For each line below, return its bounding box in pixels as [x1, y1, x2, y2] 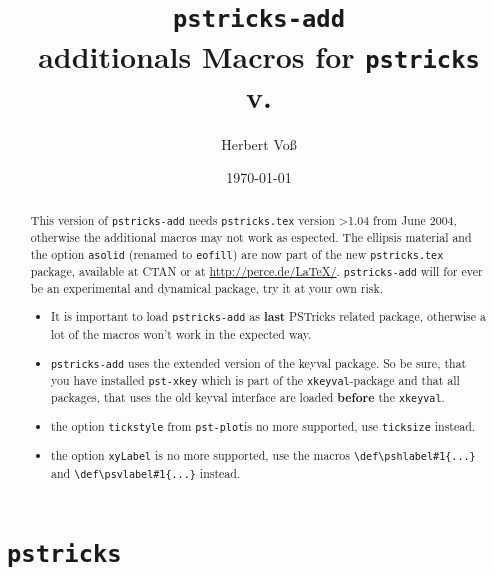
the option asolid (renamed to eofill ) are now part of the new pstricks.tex [30, 245, 444, 262]
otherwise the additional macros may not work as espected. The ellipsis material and [30, 228, 472, 245]
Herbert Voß [221, 133, 297, 154]
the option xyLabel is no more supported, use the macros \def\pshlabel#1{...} [51, 447, 476, 464]
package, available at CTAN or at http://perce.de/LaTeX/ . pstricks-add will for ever [30, 262, 483, 279]
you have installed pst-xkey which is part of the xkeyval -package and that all [51, 371, 460, 388]
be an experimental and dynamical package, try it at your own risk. [30, 279, 384, 296]
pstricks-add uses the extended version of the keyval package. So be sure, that [51, 354, 467, 371]
